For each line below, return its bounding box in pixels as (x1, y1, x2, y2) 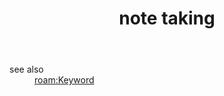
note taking (118, 7, 216, 30)
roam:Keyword (34, 74, 95, 86)
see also (9, 63, 44, 76)
